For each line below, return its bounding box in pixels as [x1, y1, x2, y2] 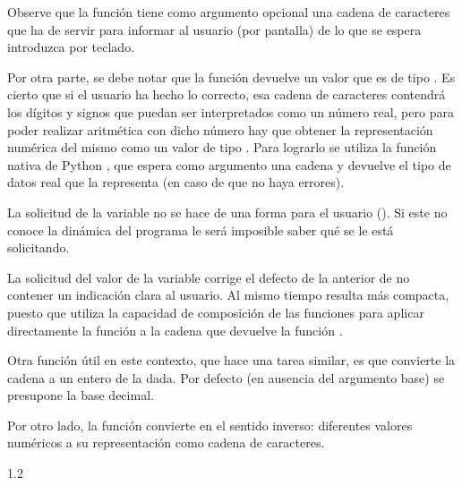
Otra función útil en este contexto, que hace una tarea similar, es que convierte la [7, 351, 456, 370]
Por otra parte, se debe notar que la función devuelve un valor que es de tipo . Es [7, 67, 456, 86]
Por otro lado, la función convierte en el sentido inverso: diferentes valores [7, 415, 413, 434]
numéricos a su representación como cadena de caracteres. [7, 433, 325, 452]
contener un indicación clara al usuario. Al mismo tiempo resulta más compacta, [7, 285, 449, 304]
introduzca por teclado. [7, 38, 135, 56]
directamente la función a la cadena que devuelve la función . [7, 320, 343, 339]
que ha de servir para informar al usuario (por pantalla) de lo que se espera [7, 20, 422, 38]
